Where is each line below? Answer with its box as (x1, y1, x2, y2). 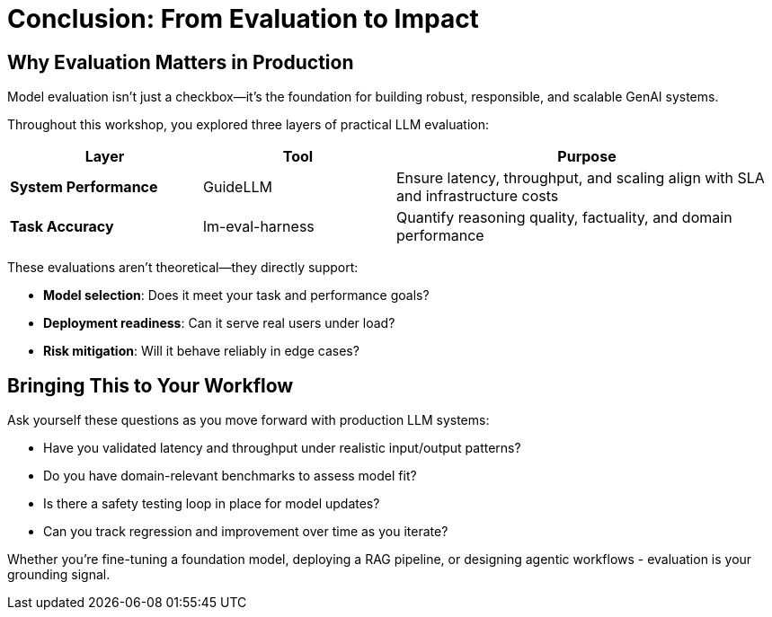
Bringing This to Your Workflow (7, 374, 294, 397)
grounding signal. (7, 567, 111, 583)
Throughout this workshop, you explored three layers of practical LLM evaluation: (7, 117, 490, 133)
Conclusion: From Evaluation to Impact (7, 4, 479, 34)
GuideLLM (203, 178, 272, 197)
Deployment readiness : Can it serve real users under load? (43, 315, 395, 331)
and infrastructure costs (396, 187, 559, 206)
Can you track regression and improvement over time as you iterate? (43, 524, 448, 540)
